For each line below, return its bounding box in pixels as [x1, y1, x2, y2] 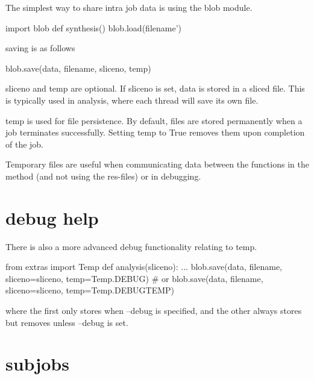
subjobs [5, 351, 69, 376]
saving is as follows [5, 42, 75, 54]
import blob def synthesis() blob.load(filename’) [5, 21, 181, 34]
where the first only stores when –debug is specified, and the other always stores [5, 304, 302, 317]
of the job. [5, 137, 44, 150]
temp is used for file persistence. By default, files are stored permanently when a [5, 114, 303, 127]
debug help [5, 205, 99, 230]
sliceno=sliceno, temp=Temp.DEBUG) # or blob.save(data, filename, [5, 272, 263, 284]
